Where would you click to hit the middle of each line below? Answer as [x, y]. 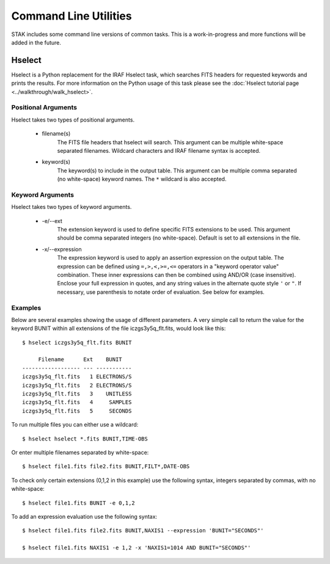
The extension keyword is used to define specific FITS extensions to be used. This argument [174, 230]
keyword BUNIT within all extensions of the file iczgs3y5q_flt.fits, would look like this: [119, 328]
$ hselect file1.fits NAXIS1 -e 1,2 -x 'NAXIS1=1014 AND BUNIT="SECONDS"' [137, 548]
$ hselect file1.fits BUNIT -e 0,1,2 [79, 503]
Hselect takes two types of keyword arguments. [71, 207]
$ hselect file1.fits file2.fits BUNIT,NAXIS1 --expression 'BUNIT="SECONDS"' [143, 531]
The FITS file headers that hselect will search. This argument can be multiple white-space [170, 142]
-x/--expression [62, 249]
